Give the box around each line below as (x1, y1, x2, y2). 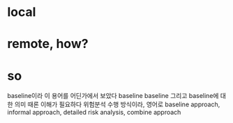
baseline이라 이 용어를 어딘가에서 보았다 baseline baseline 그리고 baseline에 (7, 92, 219, 100)
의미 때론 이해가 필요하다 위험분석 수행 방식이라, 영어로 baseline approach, (14, 100, 220, 108)
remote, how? (7, 36, 89, 52)
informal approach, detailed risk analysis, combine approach (7, 108, 181, 117)
